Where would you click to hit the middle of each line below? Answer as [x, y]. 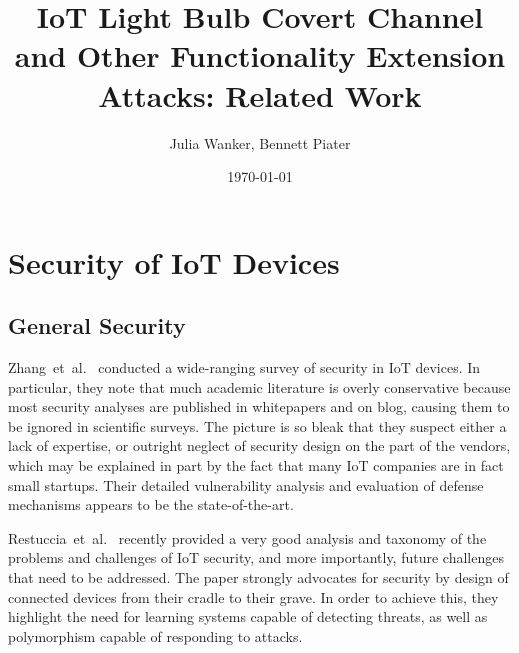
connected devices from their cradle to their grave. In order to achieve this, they [253, 596]
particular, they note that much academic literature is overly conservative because [259, 386]
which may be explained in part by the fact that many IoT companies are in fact [256, 465]
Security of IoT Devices [174, 261]
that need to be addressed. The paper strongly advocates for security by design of [258, 577]
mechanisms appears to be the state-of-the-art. [151, 504]
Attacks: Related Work [260, 94]
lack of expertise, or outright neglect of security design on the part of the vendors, [259, 445]
